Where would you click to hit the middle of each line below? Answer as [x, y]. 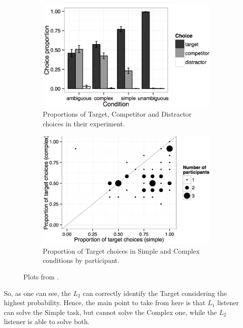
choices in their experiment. [84, 123]
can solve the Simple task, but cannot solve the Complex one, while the [111, 312]
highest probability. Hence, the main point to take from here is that [105, 302]
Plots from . [41, 277]
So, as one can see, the [37, 293]
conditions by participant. [81, 260]
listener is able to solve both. [47, 321]
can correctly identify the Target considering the [155, 293]
